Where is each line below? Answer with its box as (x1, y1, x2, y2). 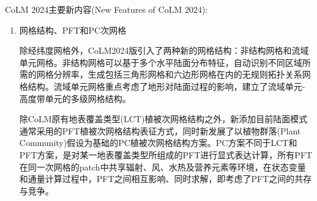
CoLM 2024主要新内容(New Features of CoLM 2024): (5, 3, 208, 15)
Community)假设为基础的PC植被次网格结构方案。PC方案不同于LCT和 (19, 136, 297, 149)
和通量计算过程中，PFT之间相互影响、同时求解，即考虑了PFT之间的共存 (19, 172, 312, 185)
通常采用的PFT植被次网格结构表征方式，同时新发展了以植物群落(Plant (19, 124, 301, 137)
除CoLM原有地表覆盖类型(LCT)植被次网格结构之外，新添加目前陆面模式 (19, 112, 308, 125)
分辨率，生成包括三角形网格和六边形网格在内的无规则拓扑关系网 (53, 68, 311, 81)
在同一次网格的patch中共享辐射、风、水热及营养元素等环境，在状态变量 (19, 160, 306, 173)
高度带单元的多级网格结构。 (19, 92, 131, 104)
